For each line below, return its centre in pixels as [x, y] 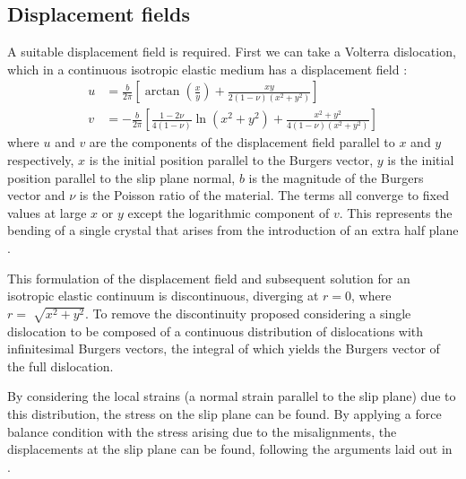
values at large [47, 212]
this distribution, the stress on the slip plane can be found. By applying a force [224, 413]
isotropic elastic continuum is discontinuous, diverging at [163, 296]
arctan [162, 92]
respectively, [41, 160]
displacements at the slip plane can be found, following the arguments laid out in [230, 449]
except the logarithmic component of [229, 212]
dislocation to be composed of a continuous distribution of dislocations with [216, 331]
